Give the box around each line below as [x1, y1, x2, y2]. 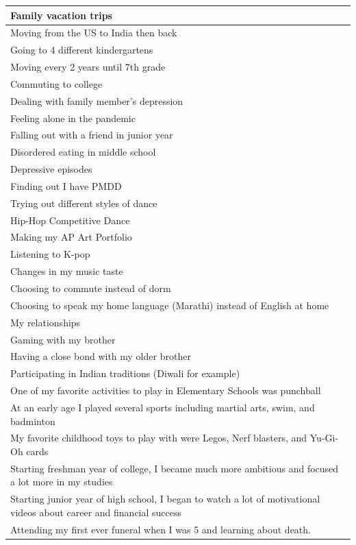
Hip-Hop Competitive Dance [10, 213, 130, 227]
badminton [10, 413, 55, 428]
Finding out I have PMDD [10, 178, 122, 193]
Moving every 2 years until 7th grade [10, 60, 166, 74]
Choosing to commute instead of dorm [10, 281, 171, 295]
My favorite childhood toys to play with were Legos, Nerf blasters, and [10, 431, 307, 445]
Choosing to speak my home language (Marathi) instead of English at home [10, 298, 329, 312]
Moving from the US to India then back [10, 25, 177, 40]
